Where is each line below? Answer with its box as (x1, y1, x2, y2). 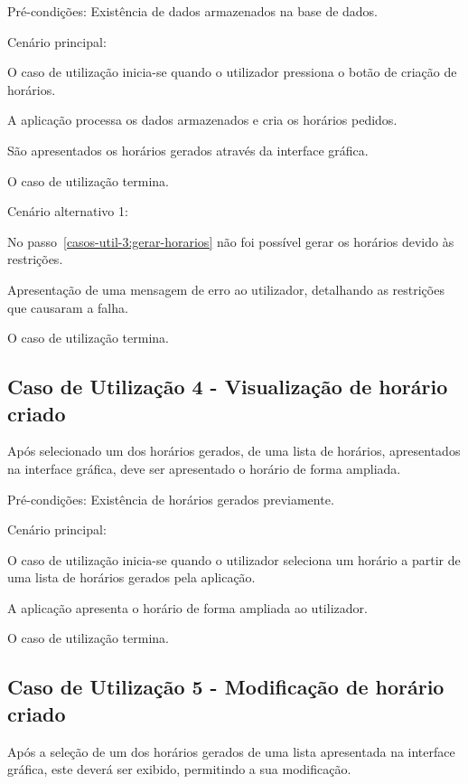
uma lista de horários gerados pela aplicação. (7, 568, 256, 587)
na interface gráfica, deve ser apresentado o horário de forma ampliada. (7, 458, 401, 477)
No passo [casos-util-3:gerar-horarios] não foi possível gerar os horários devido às (7, 231, 454, 250)
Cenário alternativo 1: (7, 202, 128, 221)
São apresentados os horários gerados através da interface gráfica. (7, 140, 369, 159)
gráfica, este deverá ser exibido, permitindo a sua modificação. (7, 760, 351, 779)
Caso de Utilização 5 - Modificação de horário (7, 673, 445, 701)
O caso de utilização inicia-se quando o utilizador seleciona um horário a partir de (7, 550, 461, 569)
